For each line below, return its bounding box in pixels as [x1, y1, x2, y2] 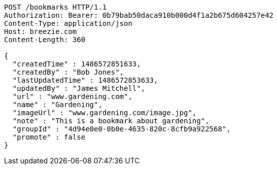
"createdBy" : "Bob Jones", [12, 68, 124, 76]
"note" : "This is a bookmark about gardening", [12, 117, 210, 125]
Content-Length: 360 [4, 36, 86, 44]
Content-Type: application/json [4, 19, 132, 27]
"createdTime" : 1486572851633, [12, 60, 141, 68]
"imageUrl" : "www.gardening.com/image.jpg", [12, 109, 197, 117]
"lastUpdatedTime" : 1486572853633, [12, 76, 158, 84]
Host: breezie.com [4, 27, 77, 36]
